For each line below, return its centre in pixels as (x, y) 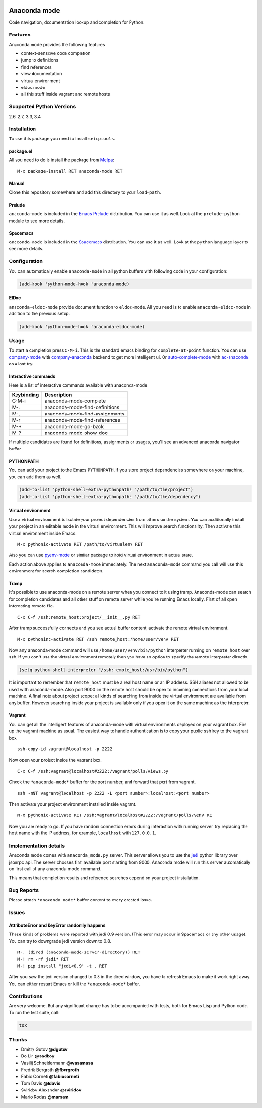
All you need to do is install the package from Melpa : (61, 160)
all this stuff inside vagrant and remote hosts (65, 94)
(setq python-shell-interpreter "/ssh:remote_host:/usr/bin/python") (104, 670)
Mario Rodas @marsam (45, 1097)
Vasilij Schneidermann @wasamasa (57, 1063)
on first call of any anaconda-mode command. (55, 869)
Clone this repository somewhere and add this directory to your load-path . (85, 192)
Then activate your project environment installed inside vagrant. (73, 804)
